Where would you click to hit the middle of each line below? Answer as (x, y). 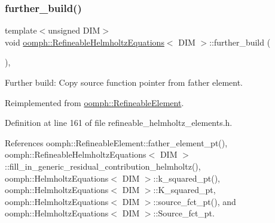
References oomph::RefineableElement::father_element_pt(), (116, 142)
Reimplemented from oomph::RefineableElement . (94, 102)
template (21, 30)
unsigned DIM (74, 30)
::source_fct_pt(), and (195, 201)
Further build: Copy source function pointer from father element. (124, 82)
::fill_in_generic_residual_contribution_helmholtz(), (103, 166)
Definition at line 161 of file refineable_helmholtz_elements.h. (119, 123)
